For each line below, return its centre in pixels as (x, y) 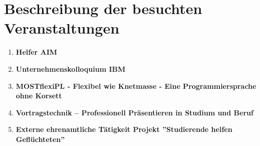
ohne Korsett (39, 96)
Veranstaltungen (62, 28)
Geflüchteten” (40, 139)
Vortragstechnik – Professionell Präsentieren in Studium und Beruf (135, 112)
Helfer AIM (37, 52)
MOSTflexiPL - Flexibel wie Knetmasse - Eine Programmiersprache (136, 86)
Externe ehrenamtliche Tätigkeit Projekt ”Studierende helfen (124, 129)
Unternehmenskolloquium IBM (71, 68)
